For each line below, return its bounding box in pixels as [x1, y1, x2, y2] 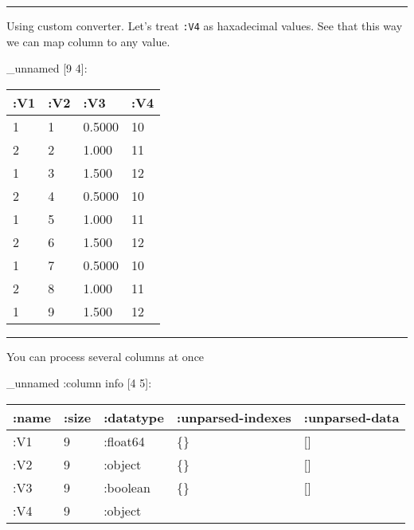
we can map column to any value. [6, 33, 170, 49]
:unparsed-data [303, 408, 400, 427]
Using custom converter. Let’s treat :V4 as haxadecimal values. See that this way [6, 18, 403, 33]
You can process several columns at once [6, 347, 205, 364]
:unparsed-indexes [177, 408, 291, 427]
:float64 [103, 432, 145, 451]
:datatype [103, 408, 165, 427]
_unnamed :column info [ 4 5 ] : [6, 375, 152, 391]
